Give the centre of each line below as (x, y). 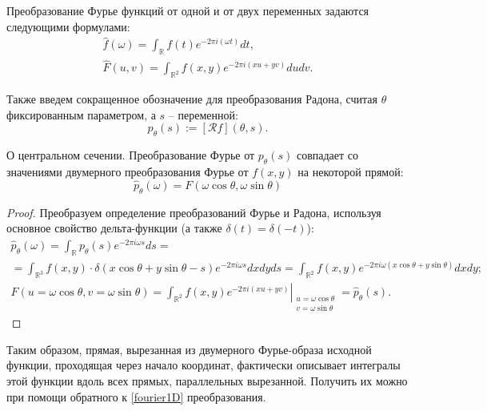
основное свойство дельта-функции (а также (114, 228)
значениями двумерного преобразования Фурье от (128, 172)
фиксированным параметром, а (81, 114)
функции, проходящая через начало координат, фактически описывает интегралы (204, 365)
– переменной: (203, 114)
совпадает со (327, 155)
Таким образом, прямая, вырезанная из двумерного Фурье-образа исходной (189, 349)
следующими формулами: (68, 26)
